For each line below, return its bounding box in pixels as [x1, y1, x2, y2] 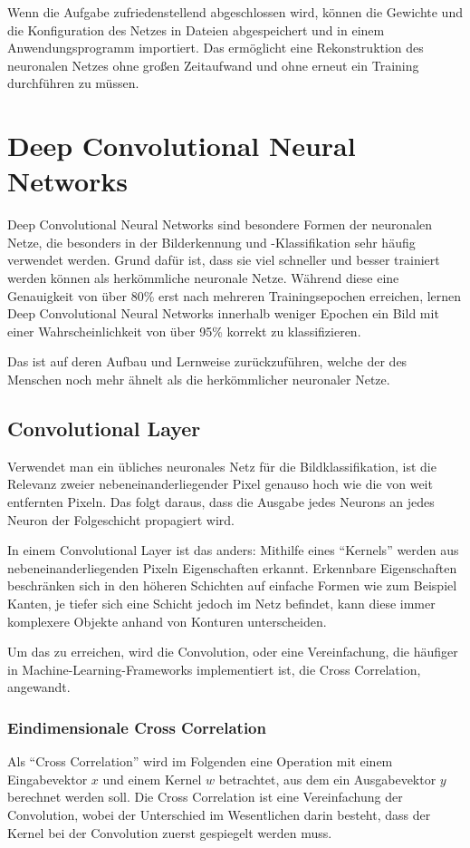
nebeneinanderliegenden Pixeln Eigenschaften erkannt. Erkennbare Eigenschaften [7, 558, 457, 577]
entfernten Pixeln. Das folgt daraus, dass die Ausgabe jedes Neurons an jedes [7, 492, 435, 512]
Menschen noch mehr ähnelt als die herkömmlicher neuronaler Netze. [7, 370, 390, 389]
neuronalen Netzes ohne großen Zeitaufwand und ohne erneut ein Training [7, 55, 419, 74]
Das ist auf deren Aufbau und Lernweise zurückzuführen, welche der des [7, 352, 408, 371]
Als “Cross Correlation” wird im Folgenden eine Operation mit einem [7, 752, 393, 771]
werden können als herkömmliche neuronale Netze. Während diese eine [7, 268, 399, 288]
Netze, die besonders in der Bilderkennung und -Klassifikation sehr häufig [7, 232, 416, 251]
